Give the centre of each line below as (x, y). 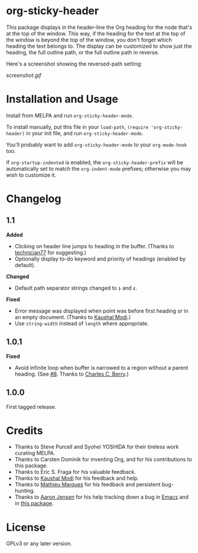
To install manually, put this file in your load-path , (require (77, 127)
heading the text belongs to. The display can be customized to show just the (99, 46)
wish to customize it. (31, 175)
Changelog (34, 199)
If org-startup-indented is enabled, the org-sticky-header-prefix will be (95, 162)
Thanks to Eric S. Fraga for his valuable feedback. (75, 472)
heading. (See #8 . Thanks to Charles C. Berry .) (72, 374)
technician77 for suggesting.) (51, 252)
